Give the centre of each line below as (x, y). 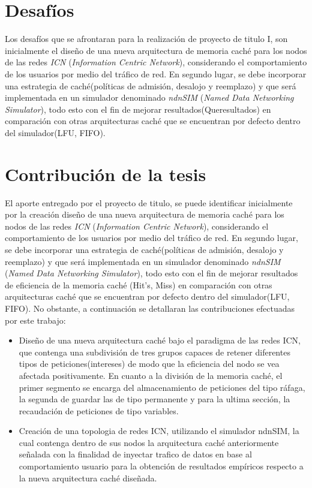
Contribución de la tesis (106, 174)
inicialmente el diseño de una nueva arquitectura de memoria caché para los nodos (156, 50)
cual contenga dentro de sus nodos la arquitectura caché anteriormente (149, 442)
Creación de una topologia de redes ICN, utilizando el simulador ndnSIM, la (159, 431)
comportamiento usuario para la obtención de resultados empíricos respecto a (161, 466)
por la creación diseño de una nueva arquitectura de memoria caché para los (145, 214)
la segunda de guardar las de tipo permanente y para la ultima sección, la (154, 399)
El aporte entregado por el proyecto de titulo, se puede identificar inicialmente (149, 202)
